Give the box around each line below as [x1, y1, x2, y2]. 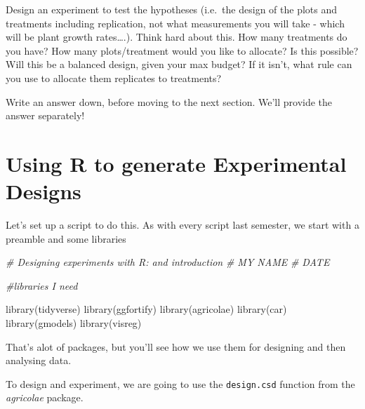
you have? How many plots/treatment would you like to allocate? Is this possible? [6, 43, 359, 58]
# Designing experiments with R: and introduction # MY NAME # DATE [6, 255, 330, 269]
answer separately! [6, 108, 85, 123]
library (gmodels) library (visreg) [6, 316, 142, 330]
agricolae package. [6, 390, 84, 405]
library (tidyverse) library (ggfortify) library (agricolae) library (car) [6, 302, 287, 316]
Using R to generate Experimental [6, 149, 347, 177]
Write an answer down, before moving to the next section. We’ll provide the [6, 94, 333, 109]
